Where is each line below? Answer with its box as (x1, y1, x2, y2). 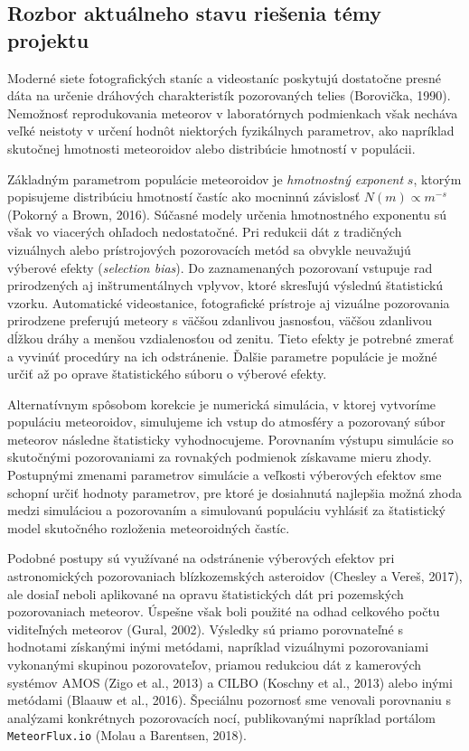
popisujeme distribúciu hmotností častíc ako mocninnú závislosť (7, 187, 361, 206)
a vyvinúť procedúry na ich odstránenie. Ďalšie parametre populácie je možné (7, 346, 437, 365)
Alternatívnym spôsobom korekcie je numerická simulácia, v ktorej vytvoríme (7, 394, 436, 413)
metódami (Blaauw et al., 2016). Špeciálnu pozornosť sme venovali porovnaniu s (7, 690, 451, 709)
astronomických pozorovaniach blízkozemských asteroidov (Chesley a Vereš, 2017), (7, 567, 463, 586)
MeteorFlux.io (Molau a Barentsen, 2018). (7, 726, 247, 745)
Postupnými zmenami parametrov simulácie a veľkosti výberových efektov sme (7, 465, 442, 484)
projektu (7, 25, 89, 53)
